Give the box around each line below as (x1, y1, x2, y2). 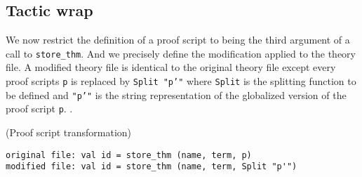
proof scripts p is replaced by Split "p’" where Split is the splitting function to (6, 74, 356, 88)
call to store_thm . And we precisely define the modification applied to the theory (6, 46, 356, 60)
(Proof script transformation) (6, 125, 132, 140)
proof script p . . (6, 101, 73, 116)
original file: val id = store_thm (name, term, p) (6, 150, 252, 160)
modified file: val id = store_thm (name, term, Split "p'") (6, 162, 297, 172)
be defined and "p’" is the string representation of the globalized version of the (6, 87, 347, 102)
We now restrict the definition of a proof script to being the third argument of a (6, 32, 350, 47)
